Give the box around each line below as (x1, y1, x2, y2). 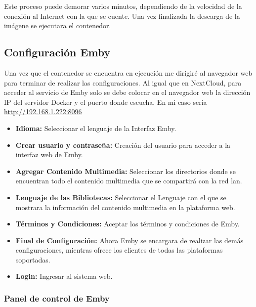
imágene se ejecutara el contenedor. (4, 20, 111, 31)
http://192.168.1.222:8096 (4, 106, 82, 117)
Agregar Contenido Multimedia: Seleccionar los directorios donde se (15, 166, 236, 176)
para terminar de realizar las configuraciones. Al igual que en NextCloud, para (4, 77, 242, 88)
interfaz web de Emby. (15, 149, 83, 160)
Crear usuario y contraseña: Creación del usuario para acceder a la (15, 139, 231, 150)
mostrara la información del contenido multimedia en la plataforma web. (15, 202, 235, 212)
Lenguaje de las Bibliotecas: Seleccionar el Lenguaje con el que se (15, 192, 226, 202)
